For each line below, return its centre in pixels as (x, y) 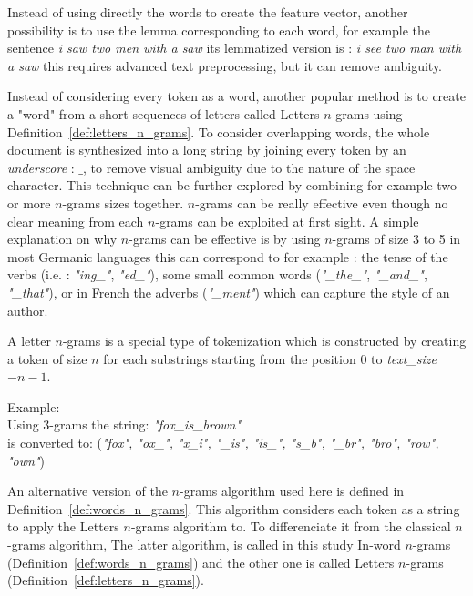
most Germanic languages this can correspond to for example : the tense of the (228, 256)
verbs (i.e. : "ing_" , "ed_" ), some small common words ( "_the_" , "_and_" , (217, 274)
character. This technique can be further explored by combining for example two (232, 185)
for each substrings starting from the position (230, 358)
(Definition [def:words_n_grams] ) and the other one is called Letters (201, 562)
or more (29, 202)
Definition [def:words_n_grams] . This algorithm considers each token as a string (234, 508)
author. (28, 310)
